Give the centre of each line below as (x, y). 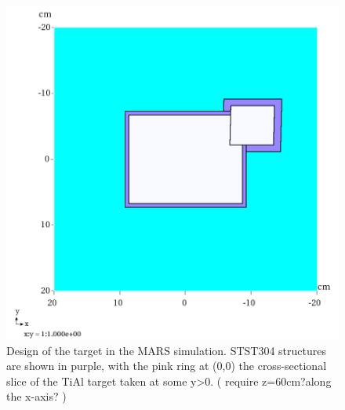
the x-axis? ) (36, 396)
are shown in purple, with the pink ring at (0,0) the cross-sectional (167, 366)
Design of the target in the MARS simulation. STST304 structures (166, 350)
